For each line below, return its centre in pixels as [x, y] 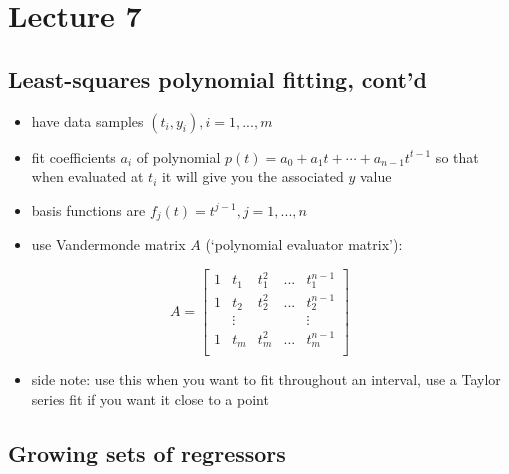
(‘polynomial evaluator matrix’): [304, 244]
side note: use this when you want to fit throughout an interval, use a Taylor [266, 379]
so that [457, 156]
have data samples [87, 120]
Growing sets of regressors [147, 452]
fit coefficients [73, 156]
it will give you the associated [252, 176]
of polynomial [178, 156]
